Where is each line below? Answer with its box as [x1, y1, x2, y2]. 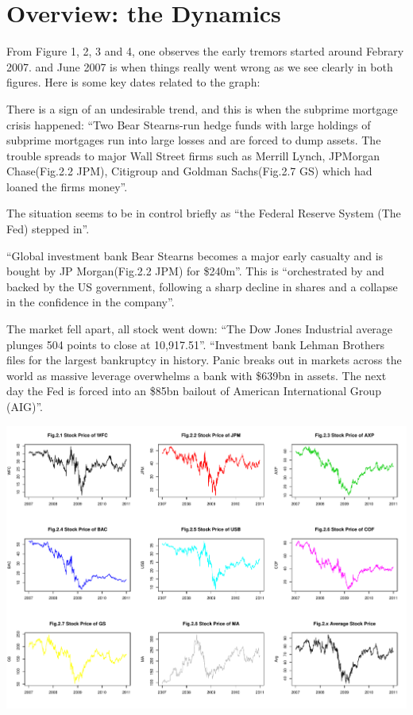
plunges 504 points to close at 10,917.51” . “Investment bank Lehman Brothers [6, 336, 385, 352]
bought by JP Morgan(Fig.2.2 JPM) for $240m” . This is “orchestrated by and [6, 263, 384, 279]
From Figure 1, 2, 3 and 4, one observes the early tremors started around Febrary [6, 43, 404, 60]
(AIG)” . [6, 398, 44, 414]
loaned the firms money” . [6, 178, 128, 194]
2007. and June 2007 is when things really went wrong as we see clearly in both [6, 58, 393, 75]
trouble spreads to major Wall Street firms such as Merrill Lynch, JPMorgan [6, 147, 380, 163]
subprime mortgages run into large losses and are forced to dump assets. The [6, 132, 381, 148]
